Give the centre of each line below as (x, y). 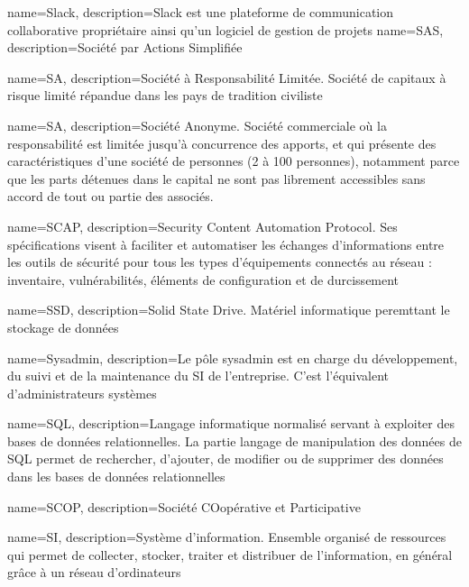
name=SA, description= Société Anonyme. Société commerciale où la (197, 125)
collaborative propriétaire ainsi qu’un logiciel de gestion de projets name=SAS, (225, 29)
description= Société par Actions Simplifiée (125, 47)
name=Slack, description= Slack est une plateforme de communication (201, 12)
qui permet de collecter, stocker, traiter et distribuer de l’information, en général (230, 554)
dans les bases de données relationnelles (116, 477)
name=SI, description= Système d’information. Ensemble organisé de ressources (227, 537)
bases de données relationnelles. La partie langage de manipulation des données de (234, 440)
